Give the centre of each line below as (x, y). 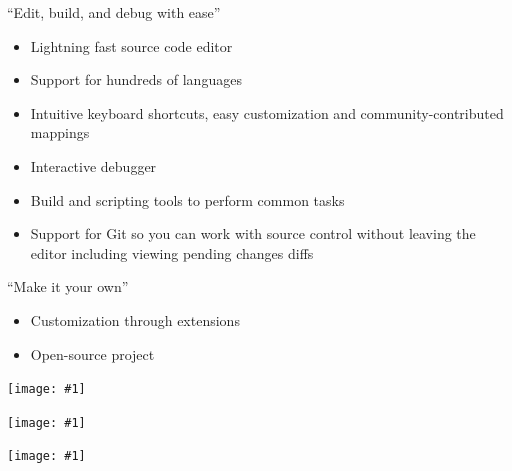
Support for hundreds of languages (136, 79)
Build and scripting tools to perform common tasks (187, 199)
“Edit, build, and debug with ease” (114, 12)
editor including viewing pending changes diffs (172, 252)
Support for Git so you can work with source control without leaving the (253, 233)
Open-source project (92, 353)
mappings (60, 132)
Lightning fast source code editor (131, 45)
